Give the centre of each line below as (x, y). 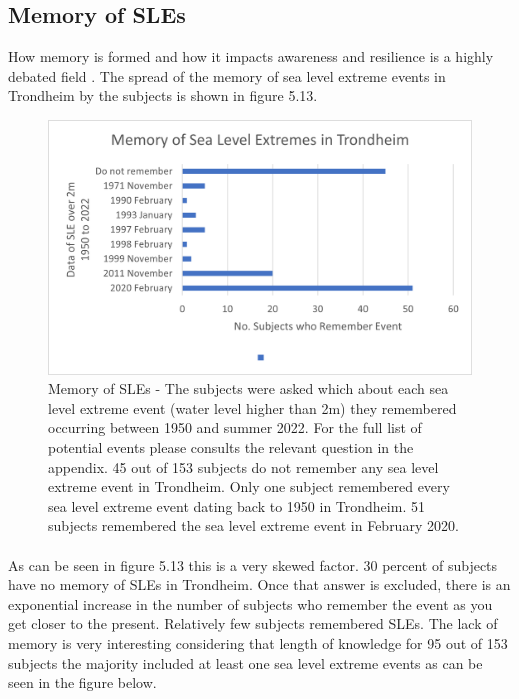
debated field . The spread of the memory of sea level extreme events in (227, 75)
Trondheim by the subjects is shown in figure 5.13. (163, 95)
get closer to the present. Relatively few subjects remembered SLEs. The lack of (253, 623)
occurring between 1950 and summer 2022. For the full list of (235, 427)
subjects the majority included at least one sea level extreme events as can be (245, 662)
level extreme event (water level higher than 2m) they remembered (252, 407)
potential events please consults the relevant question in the (231, 447)
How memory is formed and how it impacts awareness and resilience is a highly (251, 56)
